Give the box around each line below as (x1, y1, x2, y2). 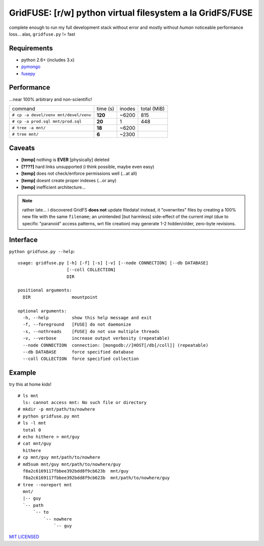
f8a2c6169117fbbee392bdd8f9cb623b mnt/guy (22, 468, 129, 474)
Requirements (9, 44, 53, 52)
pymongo (21, 64, 41, 70)
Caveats (9, 144, 35, 152)
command (12, 105, 35, 112)
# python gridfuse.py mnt (18, 413, 80, 419)
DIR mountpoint (22, 294, 98, 300)
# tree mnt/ (12, 132, 39, 137)
